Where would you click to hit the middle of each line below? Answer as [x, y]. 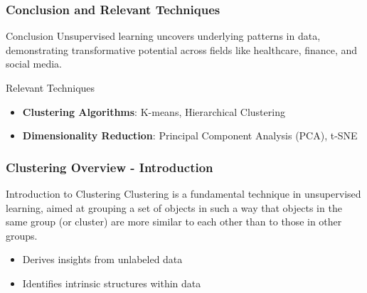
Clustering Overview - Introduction [110, 167]
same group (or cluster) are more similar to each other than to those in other [174, 222]
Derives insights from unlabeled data [102, 259]
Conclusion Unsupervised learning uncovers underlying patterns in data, [163, 36]
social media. [34, 64]
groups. [22, 235]
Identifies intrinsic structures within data [112, 283]
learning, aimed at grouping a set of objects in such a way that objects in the [174, 207]
